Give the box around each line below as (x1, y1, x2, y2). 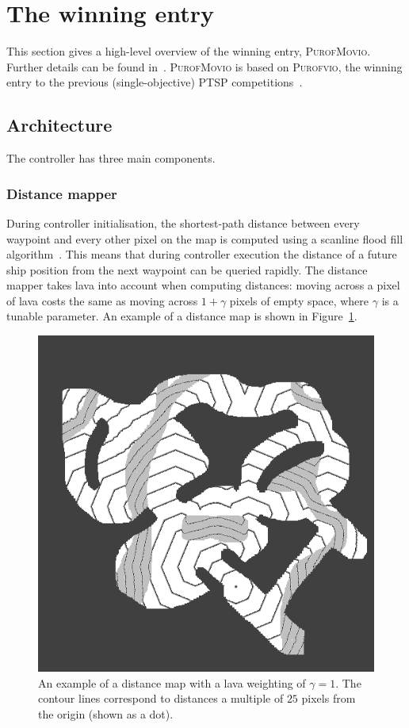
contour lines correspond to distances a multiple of (38, 690, 284, 707)
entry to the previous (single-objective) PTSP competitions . (6, 74, 303, 90)
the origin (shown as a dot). (38, 705, 174, 722)
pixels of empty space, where (229, 292, 369, 308)
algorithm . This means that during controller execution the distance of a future (6, 246, 397, 262)
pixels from (301, 690, 356, 707)
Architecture (6, 113, 113, 137)
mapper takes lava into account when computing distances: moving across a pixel (6, 277, 400, 293)
